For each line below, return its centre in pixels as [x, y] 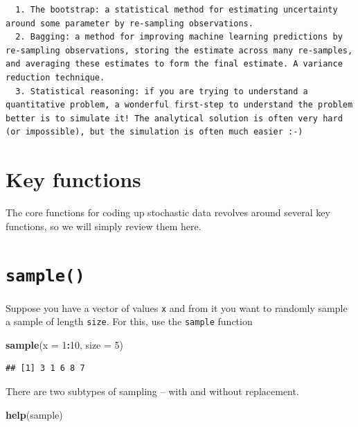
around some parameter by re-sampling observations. [129, 23]
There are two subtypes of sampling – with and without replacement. [152, 391]
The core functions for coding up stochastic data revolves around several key [168, 212]
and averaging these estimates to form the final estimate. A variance [174, 64]
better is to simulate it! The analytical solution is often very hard [174, 118]
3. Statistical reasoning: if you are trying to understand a [162, 91]
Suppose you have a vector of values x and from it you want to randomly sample [177, 307]
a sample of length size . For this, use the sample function [129, 321]
